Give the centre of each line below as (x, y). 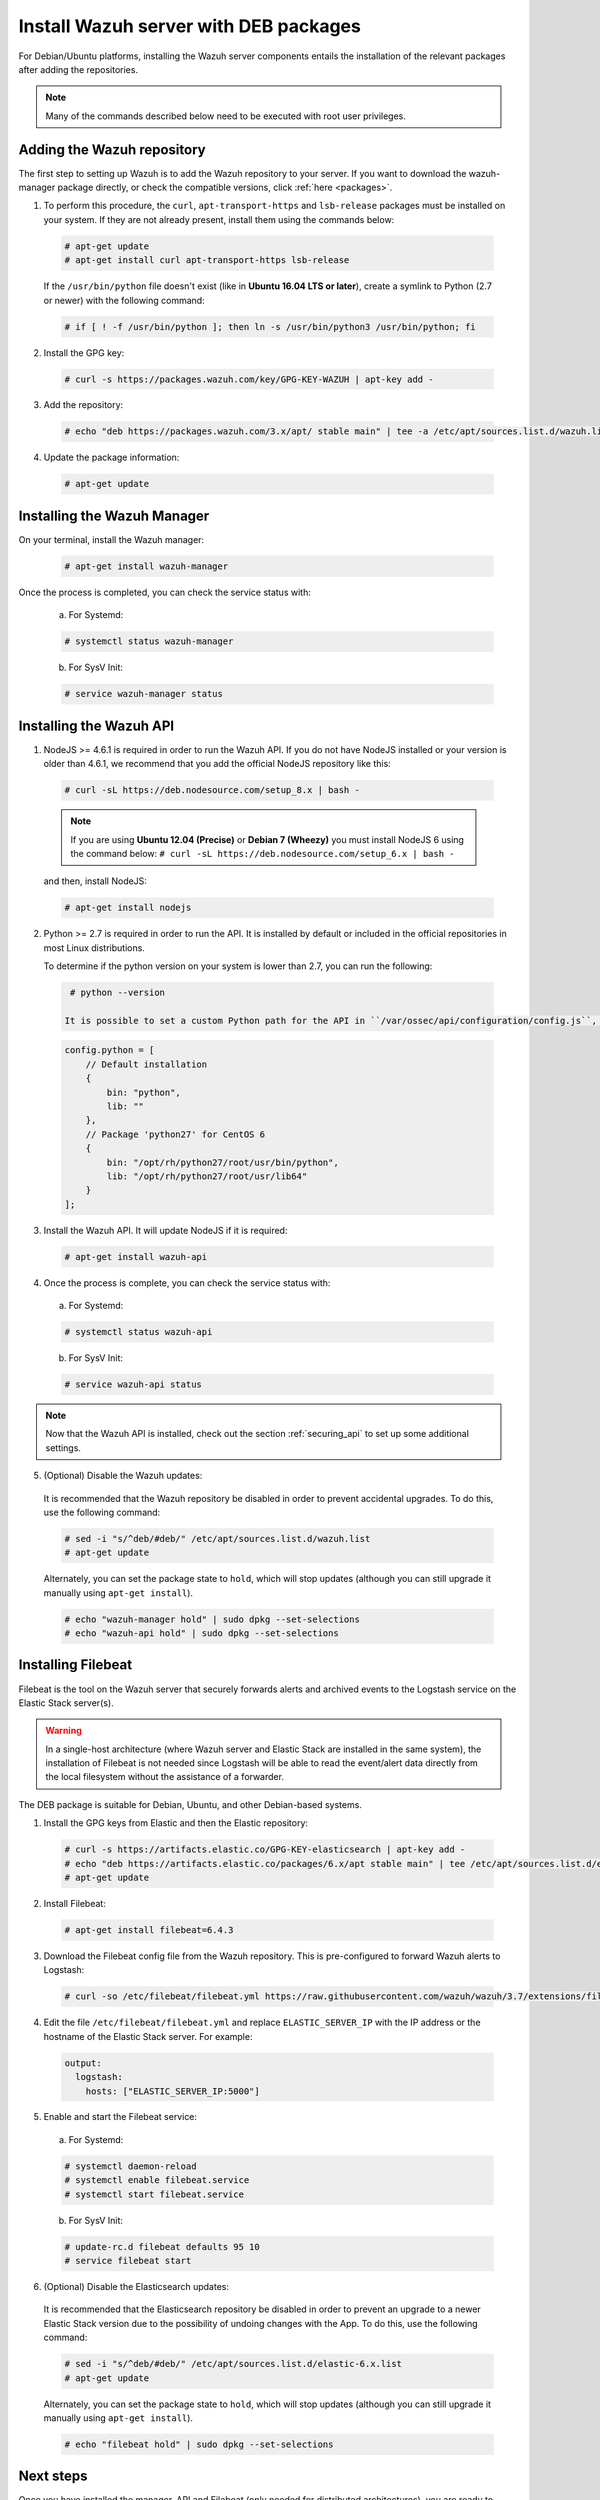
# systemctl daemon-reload (130, 2166)
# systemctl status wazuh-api (138, 1331)
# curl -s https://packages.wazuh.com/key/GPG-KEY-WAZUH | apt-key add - (249, 379)
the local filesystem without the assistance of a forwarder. (165, 1777)
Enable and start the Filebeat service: (120, 2117)
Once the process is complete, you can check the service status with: (187, 1282)
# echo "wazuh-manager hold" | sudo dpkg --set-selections (212, 1619)
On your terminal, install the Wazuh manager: (111, 539)
